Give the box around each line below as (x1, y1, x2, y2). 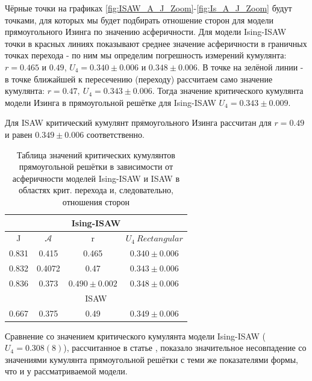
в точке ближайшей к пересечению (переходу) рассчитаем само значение (5, 72, 273, 85)
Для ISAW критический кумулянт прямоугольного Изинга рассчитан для (5, 116, 272, 129)
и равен (5, 128, 33, 140)
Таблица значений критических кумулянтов (16, 148, 175, 161)
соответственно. (86, 128, 145, 140)
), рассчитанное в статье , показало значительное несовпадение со (63, 341, 307, 354)
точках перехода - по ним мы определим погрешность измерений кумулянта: (5, 49, 287, 61)
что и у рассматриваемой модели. (5, 365, 128, 377)
